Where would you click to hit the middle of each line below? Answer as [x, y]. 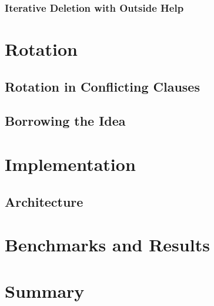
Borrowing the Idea [65, 121]
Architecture [44, 201]
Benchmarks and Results [107, 245]
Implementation [70, 164]
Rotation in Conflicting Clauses [102, 86]
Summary [45, 290]
